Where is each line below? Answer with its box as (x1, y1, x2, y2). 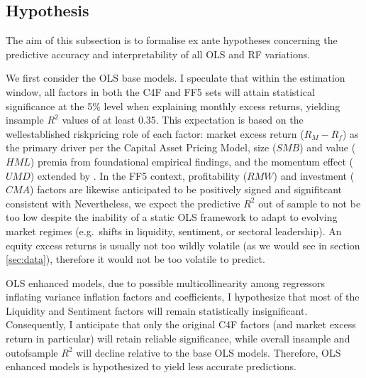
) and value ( (299, 140, 356, 155)
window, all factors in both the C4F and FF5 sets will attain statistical (6, 84, 315, 99)
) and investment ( (273, 168, 355, 183)
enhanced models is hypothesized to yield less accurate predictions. (6, 359, 297, 374)
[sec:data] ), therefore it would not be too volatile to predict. (6, 252, 265, 266)
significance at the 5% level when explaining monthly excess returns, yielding (6, 98, 340, 113)
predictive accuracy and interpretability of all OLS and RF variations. (6, 46, 311, 61)
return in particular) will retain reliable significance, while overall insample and (6, 331, 350, 346)
